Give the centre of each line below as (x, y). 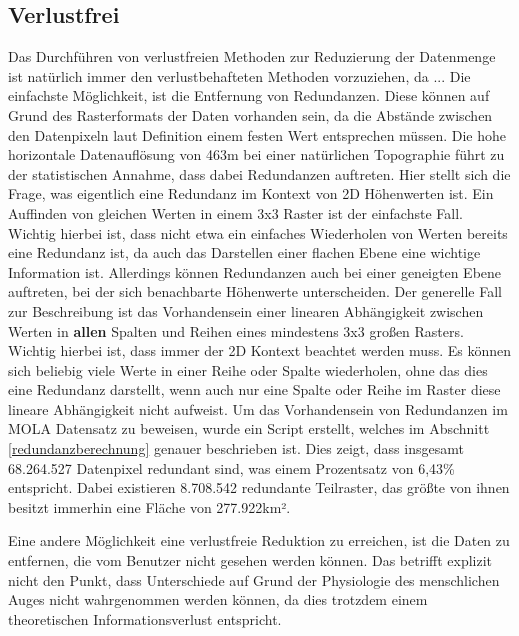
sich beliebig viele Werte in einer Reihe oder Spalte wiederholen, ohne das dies (248, 369)
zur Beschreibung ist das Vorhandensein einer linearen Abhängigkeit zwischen (246, 310)
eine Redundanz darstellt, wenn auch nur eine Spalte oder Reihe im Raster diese (254, 389)
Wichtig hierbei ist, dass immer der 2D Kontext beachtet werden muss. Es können (260, 350)
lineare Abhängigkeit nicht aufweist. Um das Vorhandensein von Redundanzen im (258, 408)
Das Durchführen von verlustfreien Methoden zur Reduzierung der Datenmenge (252, 56)
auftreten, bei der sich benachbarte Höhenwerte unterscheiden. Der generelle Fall (255, 291)
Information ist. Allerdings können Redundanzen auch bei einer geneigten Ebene (255, 271)
